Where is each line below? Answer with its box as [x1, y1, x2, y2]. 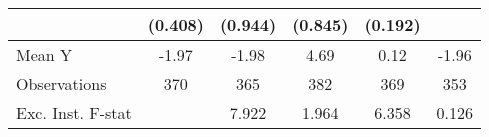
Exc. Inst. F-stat [16, 101, 132, 124]
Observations [16, 72, 107, 95]
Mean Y [16, 43, 73, 66]
